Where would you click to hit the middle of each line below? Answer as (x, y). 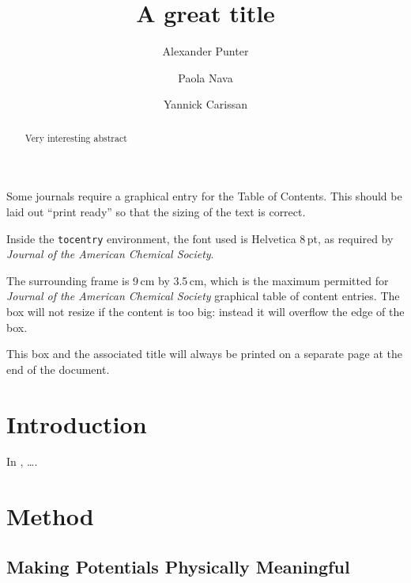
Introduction (77, 423)
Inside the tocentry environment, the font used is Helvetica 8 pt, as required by (200, 238)
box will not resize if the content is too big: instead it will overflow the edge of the (205, 311)
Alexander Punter (205, 51)
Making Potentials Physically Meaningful (178, 566)
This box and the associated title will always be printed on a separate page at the (204, 354)
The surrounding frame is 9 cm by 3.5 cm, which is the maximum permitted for (198, 280)
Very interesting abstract (76, 137)
